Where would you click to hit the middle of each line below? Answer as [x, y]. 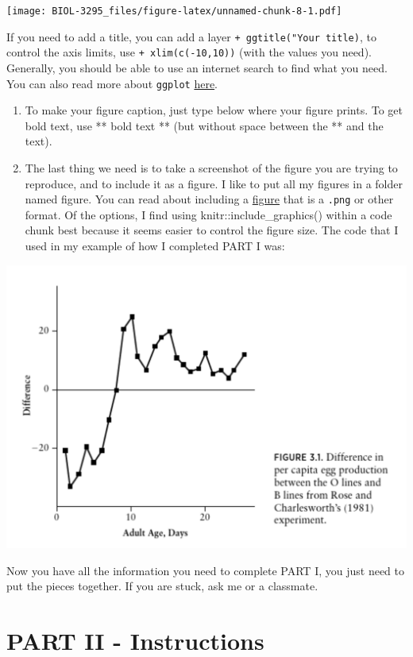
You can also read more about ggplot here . [112, 83]
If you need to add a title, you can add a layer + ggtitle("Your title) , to [191, 36]
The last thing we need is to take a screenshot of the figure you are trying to [211, 168]
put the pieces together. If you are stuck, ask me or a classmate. [162, 586]
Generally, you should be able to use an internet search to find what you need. [197, 67]
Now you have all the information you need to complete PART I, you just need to [205, 570]
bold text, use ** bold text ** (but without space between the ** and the [204, 125]
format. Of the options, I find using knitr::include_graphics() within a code [208, 214]
